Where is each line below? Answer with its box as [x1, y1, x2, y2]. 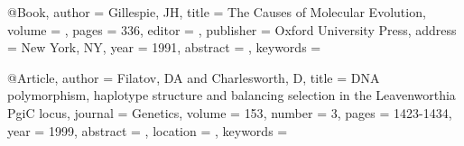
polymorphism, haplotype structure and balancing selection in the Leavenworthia [7, 86, 456, 105]
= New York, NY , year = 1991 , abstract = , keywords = [7, 38, 321, 57]
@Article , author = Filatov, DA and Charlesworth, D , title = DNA [7, 68, 380, 87]
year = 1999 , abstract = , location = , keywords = [7, 121, 288, 140]
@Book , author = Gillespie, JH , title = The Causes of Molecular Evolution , [7, 3, 426, 21]
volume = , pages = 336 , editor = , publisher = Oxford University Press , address [7, 20, 457, 39]
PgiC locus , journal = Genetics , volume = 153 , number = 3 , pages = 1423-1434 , [7, 103, 452, 122]
